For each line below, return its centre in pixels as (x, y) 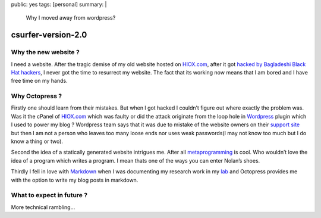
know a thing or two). (37, 141)
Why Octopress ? (37, 96)
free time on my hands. (39, 81)
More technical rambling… (43, 207)
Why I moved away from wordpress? (71, 18)
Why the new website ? (45, 52)
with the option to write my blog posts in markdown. (75, 180)
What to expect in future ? (49, 195)
